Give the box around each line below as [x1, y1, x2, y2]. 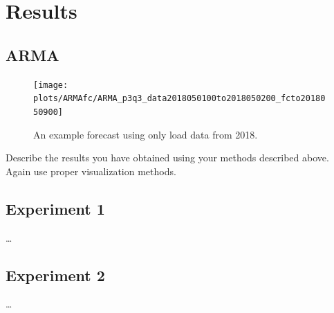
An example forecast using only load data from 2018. [33, 127, 258, 141]
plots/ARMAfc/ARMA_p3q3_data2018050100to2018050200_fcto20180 [33, 93, 326, 104]
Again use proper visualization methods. [6, 163, 176, 178]
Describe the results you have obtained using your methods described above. [6, 150, 329, 165]
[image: [33, 80, 68, 90]
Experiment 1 [6, 197, 105, 219]
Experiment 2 [6, 264, 105, 285]
